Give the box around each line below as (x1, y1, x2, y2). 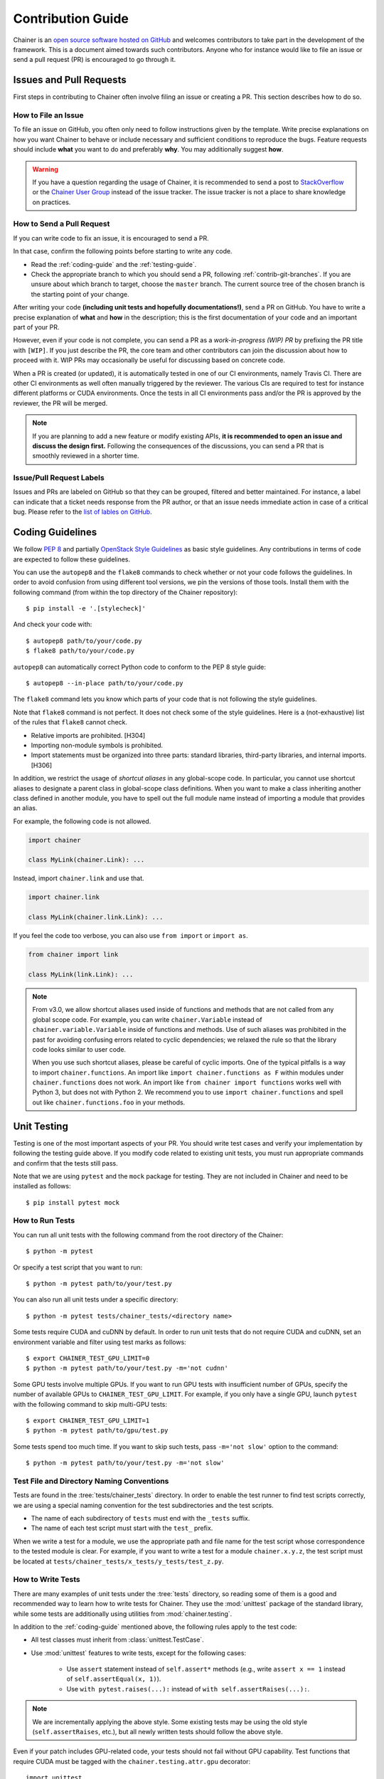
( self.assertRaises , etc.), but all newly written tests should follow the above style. (32, 1728, 284, 1736)
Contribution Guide (13, 11, 129, 26)
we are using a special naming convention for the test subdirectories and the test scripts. (13, 1501, 274, 1509)
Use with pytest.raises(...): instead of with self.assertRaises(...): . (66, 1684, 309, 1693)
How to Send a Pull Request (13, 219, 110, 229)
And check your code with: (13, 620, 92, 629)
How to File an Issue (13, 110, 85, 120)
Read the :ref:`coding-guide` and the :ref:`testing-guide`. (31, 260, 197, 268)
